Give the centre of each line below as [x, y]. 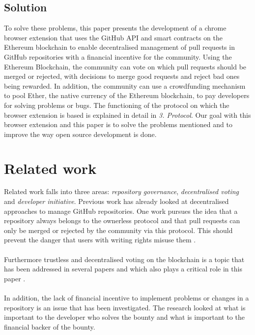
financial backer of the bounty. [50, 326]
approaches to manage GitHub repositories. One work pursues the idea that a [121, 211]
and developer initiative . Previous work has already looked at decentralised [116, 201]
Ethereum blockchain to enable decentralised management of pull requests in [119, 47]
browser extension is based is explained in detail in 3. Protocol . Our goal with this [127, 115]
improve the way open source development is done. [80, 134]
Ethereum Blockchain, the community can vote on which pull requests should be [125, 66]
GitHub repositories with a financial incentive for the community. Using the [118, 56]
